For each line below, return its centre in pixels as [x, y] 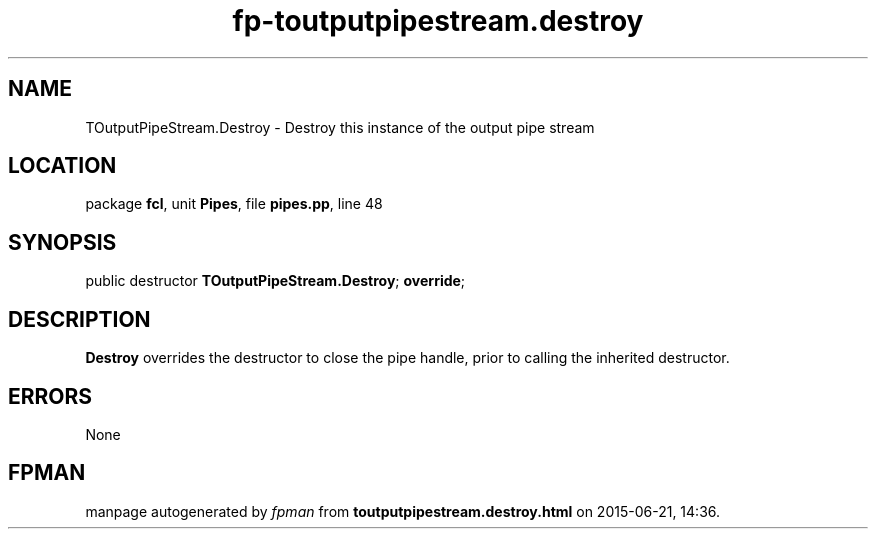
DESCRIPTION [79, 319]
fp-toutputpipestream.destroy [438, 21]
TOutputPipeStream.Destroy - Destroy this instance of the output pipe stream [340, 127]
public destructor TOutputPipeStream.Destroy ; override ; [275, 281]
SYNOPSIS [62, 242]
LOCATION [62, 166]
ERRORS [50, 396]
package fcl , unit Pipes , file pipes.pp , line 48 [234, 204]
